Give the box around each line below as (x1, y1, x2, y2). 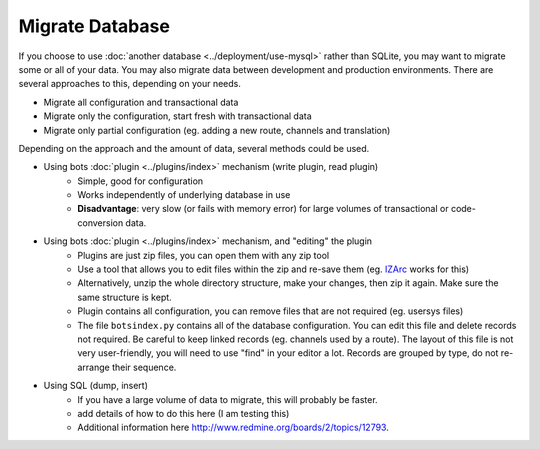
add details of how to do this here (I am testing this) (77, 407, 290, 419)
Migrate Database (18, 15, 170, 37)
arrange (77, 361, 110, 373)
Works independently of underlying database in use (77, 189, 291, 201)
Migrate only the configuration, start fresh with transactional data (43, 110, 312, 122)
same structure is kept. (77, 291, 172, 303)
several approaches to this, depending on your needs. (18, 78, 242, 90)
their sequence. (111, 361, 177, 373)
